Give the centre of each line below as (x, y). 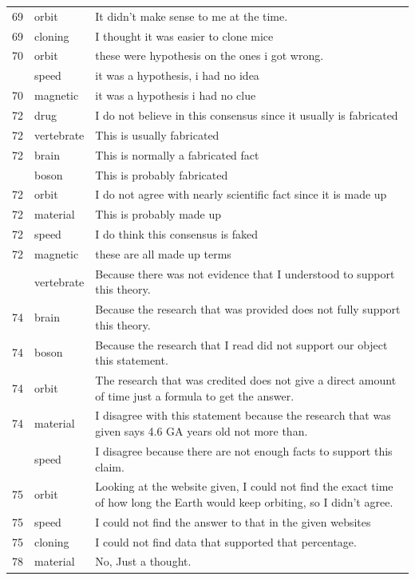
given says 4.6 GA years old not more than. (202, 431)
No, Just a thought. (143, 561)
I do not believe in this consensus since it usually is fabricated (247, 114)
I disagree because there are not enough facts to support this (244, 450)
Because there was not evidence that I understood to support (245, 273)
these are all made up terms (163, 253)
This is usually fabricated (157, 134)
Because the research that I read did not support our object (241, 344)
